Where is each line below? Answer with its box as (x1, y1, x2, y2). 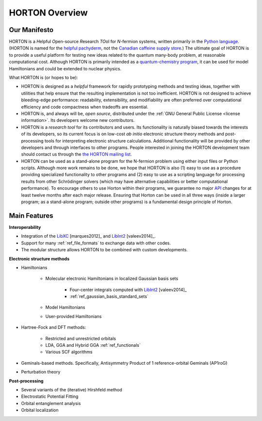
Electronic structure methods (9, 256, 70, 261)
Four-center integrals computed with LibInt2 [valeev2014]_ (69, 287, 187, 292)
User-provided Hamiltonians (45, 313, 102, 319)
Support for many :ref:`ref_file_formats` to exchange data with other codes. (21, 240, 171, 246)
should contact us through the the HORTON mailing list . (21, 151, 132, 157)
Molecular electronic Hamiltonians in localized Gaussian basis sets (45, 275, 179, 281)
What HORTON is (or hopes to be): (9, 75, 78, 81)
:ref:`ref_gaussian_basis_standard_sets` (69, 293, 149, 299)
